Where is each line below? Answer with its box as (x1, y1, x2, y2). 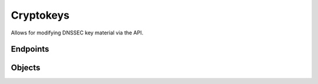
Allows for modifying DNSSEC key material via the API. (11, 29, 144, 36)
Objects (11, 63, 41, 73)
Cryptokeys (11, 9, 70, 22)
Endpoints (11, 44, 49, 54)
